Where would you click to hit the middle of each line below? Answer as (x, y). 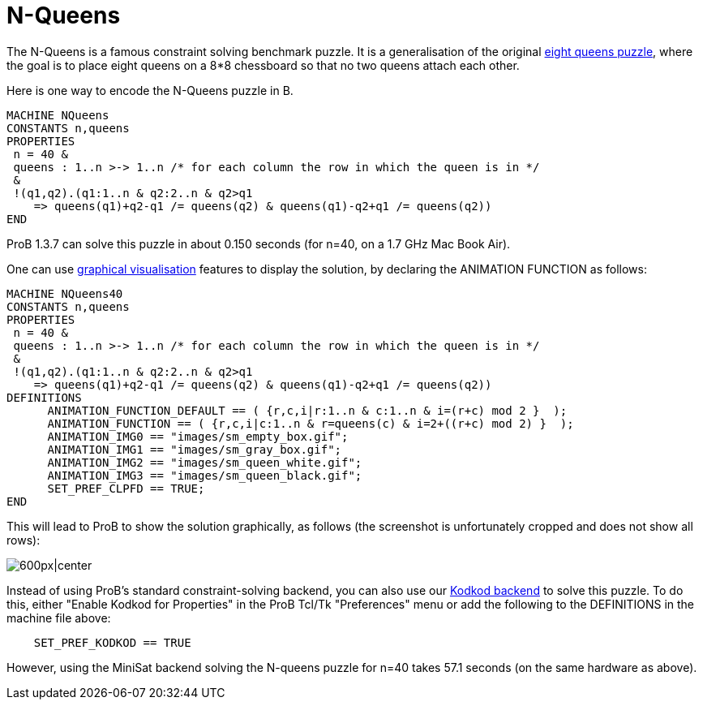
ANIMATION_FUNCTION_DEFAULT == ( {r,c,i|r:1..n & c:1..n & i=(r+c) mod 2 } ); (307, 410)
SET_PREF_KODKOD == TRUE (112, 642)
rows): (24, 540)
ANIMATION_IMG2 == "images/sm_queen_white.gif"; (205, 462)
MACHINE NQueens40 (65, 293)
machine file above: (59, 618)
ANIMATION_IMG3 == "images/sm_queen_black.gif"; (205, 475)
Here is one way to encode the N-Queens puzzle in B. (150, 90)
